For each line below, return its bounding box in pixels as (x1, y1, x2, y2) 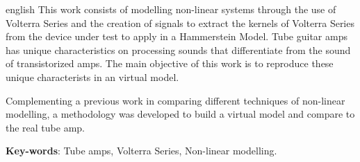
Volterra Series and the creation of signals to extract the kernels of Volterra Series (6, 15, 354, 30)
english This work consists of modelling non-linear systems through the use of (6, 2, 336, 16)
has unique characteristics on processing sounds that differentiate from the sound (6, 42, 351, 57)
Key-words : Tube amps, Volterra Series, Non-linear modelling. (6, 143, 277, 158)
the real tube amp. (6, 120, 85, 134)
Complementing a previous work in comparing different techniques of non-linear (6, 93, 345, 107)
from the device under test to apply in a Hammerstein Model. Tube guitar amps (6, 29, 347, 44)
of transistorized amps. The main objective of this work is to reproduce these (6, 56, 334, 71)
